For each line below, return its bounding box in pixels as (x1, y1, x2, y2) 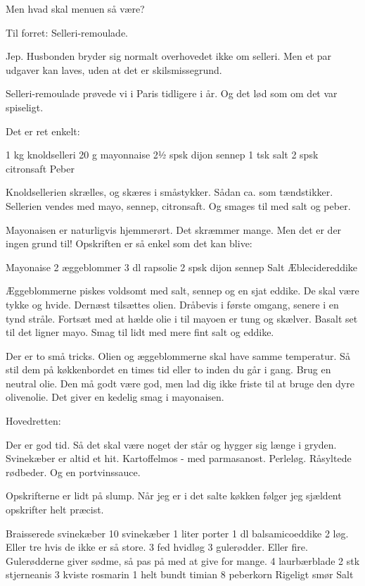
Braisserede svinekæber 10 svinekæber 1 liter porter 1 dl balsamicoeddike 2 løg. (6, 525, 349, 540)
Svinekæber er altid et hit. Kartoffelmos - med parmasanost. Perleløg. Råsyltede (6, 451, 352, 466)
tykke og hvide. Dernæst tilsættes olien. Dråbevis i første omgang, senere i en (6, 297, 339, 311)
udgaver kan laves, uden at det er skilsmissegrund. (6, 62, 222, 77)
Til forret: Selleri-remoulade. (6, 25, 129, 39)
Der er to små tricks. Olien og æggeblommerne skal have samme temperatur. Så (6, 348, 350, 363)
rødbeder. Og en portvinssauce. (6, 464, 141, 479)
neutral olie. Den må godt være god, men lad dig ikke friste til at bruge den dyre (6, 375, 354, 390)
